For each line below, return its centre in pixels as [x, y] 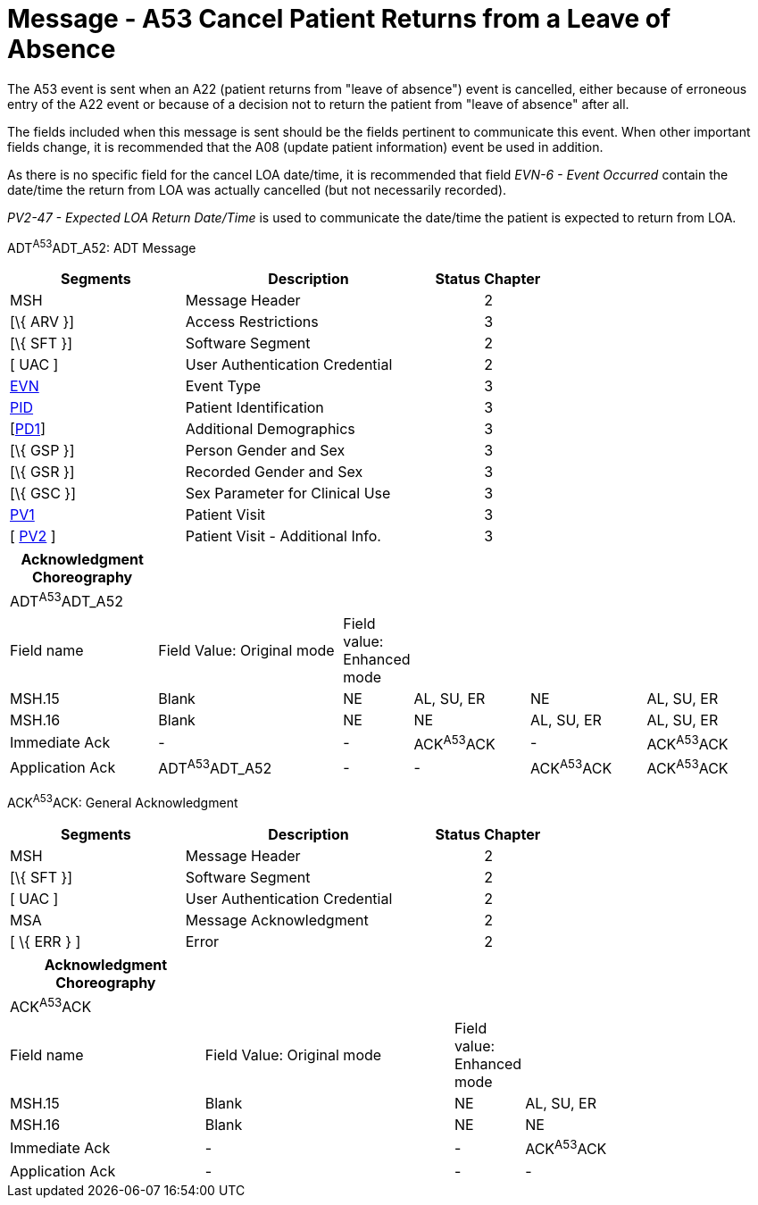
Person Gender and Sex [265, 451]
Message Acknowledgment [277, 920]
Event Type [223, 386]
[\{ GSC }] [43, 494]
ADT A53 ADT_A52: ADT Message [102, 246]
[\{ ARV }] [42, 322]
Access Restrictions [252, 322]
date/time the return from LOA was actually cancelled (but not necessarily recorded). [257, 189]
